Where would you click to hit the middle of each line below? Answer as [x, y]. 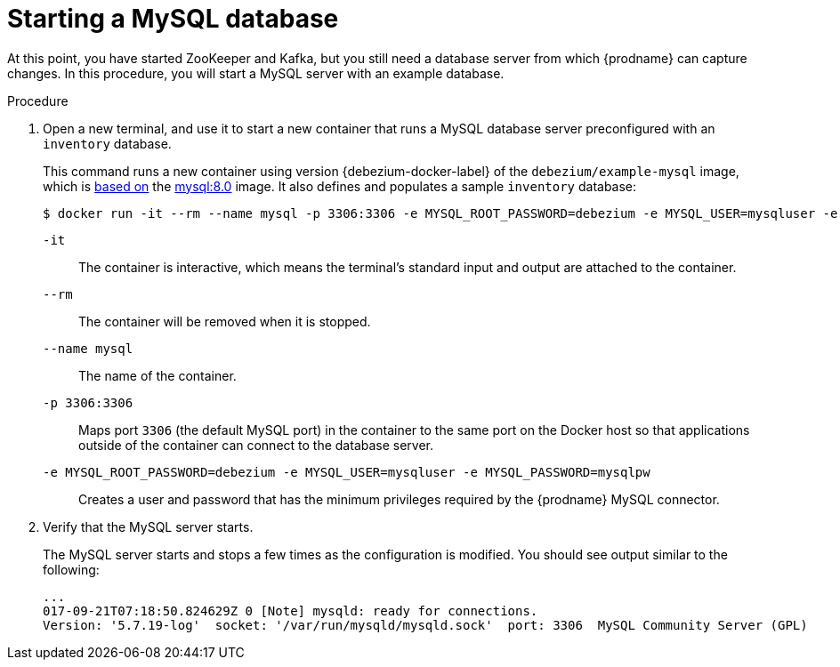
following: [71, 569]
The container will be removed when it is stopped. [225, 321]
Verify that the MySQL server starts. [148, 526]
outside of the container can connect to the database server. [256, 445]
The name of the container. [157, 375]
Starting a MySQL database [173, 19]
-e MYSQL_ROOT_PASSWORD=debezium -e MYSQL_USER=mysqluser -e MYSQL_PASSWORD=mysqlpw [347, 472]
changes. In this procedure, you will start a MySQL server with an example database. [256, 73]
